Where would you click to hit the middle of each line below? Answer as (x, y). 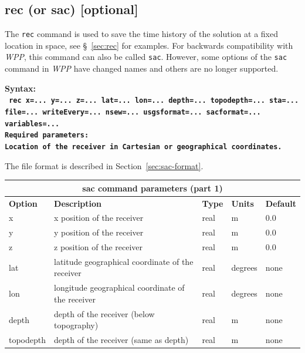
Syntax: (20, 88)
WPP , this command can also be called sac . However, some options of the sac (146, 57)
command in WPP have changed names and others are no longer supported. (142, 68)
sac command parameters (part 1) (152, 188)
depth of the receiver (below (104, 313)
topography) (76, 325)
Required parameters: (47, 135)
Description (78, 203)
